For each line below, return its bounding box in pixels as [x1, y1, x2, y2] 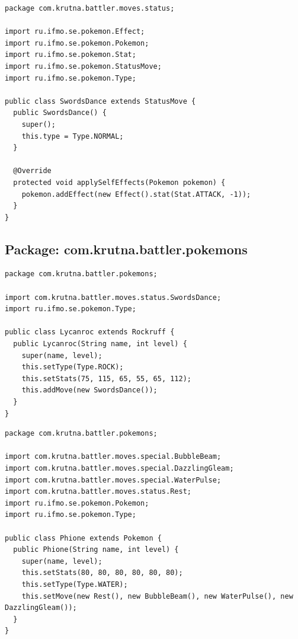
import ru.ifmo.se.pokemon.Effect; [5, 27, 145, 36]
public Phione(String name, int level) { [13, 545, 179, 554]
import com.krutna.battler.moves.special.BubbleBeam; [5, 452, 222, 461]
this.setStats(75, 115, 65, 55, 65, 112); [21, 374, 191, 383]
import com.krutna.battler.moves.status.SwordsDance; [5, 293, 222, 302]
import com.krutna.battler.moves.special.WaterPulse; [5, 475, 222, 484]
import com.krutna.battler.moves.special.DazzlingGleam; [5, 464, 234, 472]
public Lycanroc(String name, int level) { [13, 340, 187, 349]
